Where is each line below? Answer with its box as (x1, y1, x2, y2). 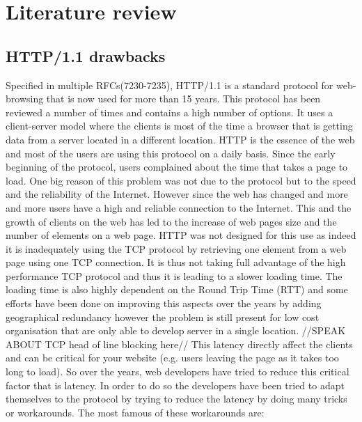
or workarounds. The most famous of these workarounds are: (6, 405, 265, 419)
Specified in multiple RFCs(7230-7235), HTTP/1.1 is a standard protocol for (6, 77, 333, 92)
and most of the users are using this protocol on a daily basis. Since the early (6, 146, 336, 160)
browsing (6, 91, 44, 106)
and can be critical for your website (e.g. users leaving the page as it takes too (6, 350, 339, 365)
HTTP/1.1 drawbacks (6, 45, 166, 66)
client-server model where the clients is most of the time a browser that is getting (6, 118, 353, 133)
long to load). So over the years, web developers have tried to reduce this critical (6, 364, 349, 379)
